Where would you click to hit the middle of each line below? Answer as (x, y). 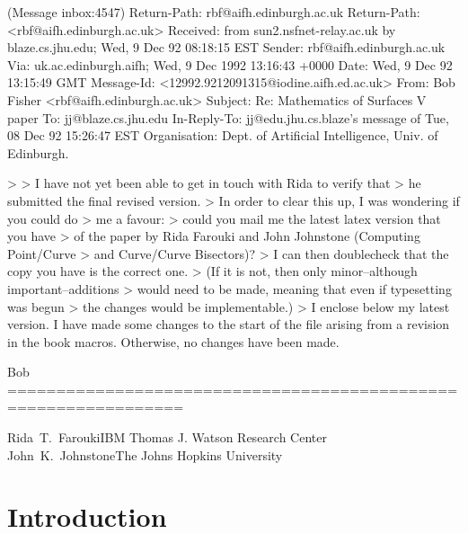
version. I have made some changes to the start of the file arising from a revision (229, 324)
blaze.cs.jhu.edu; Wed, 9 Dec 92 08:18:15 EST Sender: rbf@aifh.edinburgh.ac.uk (226, 47)
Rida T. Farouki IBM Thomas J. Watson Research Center (167, 437)
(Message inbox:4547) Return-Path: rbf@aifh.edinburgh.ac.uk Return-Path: (214, 12)
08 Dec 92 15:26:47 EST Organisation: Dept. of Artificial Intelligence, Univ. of (223, 135)
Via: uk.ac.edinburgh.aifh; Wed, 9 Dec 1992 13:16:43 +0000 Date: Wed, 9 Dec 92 (230, 64)
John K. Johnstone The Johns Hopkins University (145, 454)
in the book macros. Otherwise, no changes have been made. (173, 341)
